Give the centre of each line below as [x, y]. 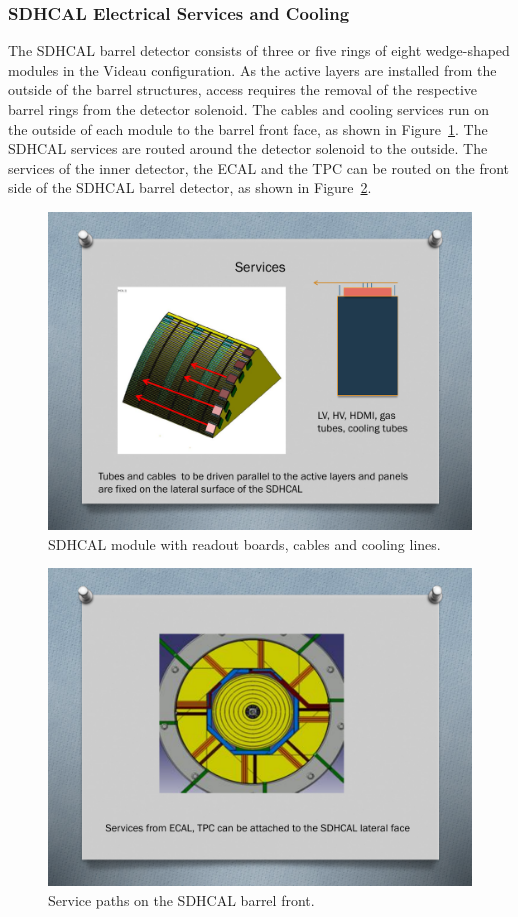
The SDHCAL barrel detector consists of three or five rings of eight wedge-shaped [259, 50]
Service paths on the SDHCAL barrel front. [181, 899]
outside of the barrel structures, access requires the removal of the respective [243, 89]
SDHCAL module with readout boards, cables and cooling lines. [244, 543]
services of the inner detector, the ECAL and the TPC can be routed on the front [259, 167]
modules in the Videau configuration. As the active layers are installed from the [252, 69]
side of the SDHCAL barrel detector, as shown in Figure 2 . [190, 187]
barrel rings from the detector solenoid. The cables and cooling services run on [248, 109]
